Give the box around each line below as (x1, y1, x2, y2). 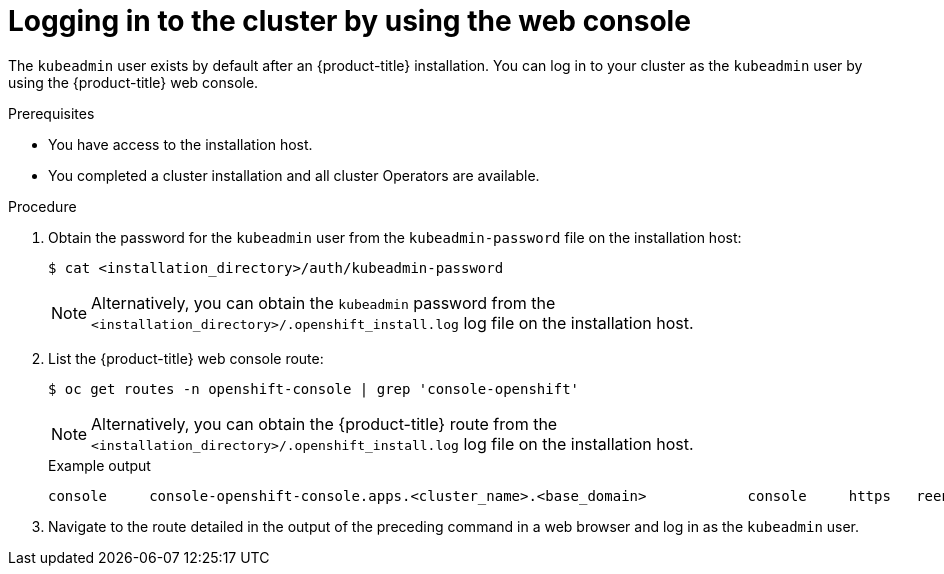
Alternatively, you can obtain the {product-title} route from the (91, 413, 558, 434)
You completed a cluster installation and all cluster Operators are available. (48, 166, 540, 184)
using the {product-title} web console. (8, 73, 259, 91)
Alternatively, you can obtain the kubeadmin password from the (91, 292, 556, 313)
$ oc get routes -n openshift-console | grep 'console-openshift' (48, 380, 580, 397)
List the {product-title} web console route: (48, 349, 324, 367)
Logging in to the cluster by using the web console (8, 4, 691, 38)
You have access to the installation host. (48, 135, 313, 153)
